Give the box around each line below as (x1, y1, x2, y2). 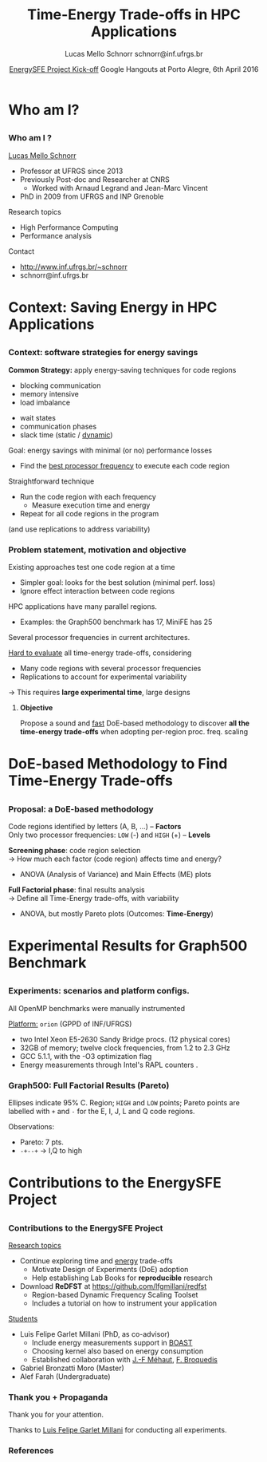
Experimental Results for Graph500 (8, 937, 248, 955)
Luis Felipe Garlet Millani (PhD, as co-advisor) (19, 1330, 170, 1339)
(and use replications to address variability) (8, 524, 151, 534)
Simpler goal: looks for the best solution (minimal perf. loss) (19, 577, 216, 587)
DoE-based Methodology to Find (8, 755, 228, 773)
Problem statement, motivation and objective (8, 544, 187, 555)
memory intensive (19, 389, 80, 398)
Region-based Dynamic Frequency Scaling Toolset (31, 1290, 198, 1300)
